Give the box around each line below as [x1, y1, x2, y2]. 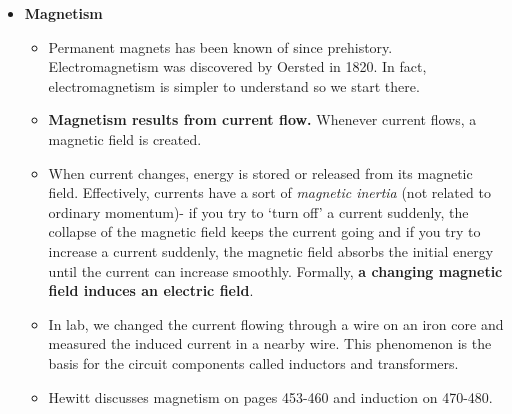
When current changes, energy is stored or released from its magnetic [48, 162, 473, 183]
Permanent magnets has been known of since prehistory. [48, 36, 393, 57]
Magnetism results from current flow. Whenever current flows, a [48, 109, 477, 130]
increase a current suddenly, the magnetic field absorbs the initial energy [48, 240, 494, 261]
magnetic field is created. [48, 128, 202, 149]
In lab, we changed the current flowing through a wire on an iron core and [48, 313, 504, 334]
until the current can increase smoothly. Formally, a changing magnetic [48, 260, 503, 281]
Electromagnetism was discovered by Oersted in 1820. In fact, [48, 56, 427, 77]
